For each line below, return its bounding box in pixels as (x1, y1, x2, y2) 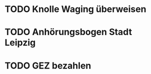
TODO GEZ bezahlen (4, 60, 91, 71)
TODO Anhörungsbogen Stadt (4, 26, 132, 38)
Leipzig (4, 37, 36, 48)
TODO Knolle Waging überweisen (4, 3, 146, 15)
